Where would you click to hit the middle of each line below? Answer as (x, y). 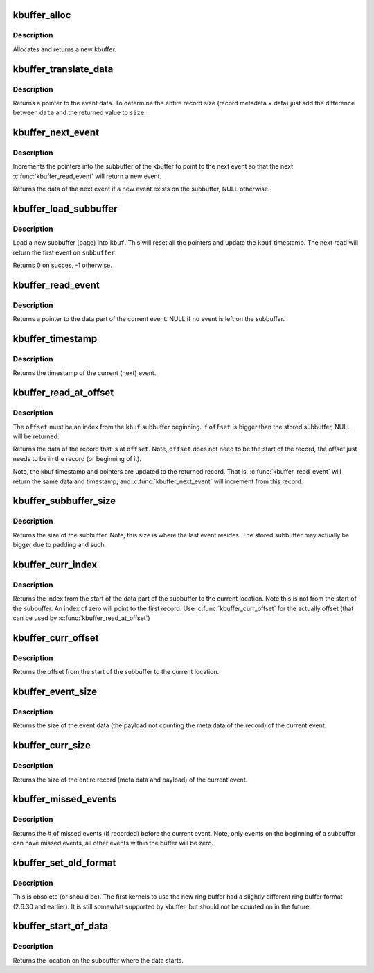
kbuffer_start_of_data (61, 926)
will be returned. (36, 436)
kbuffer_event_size (55, 692)
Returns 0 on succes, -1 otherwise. (62, 265)
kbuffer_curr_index (55, 564)
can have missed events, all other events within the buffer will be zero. (113, 843)
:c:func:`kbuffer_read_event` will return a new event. (87, 176)
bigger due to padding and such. (60, 545)
